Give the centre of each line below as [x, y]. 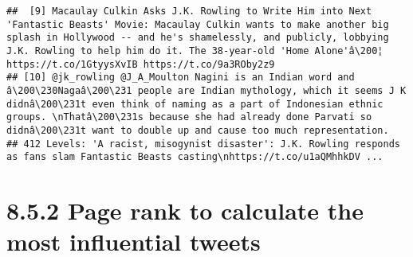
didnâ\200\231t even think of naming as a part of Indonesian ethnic [195, 104]
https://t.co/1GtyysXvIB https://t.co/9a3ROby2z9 [141, 64]
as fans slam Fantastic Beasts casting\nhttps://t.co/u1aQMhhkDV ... [195, 157]
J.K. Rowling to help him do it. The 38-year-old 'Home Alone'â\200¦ [195, 51]
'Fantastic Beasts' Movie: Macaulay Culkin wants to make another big [198, 24]
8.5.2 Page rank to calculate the [185, 210]
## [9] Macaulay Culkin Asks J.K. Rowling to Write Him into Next [189, 11]
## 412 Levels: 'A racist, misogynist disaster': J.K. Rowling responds [203, 144]
